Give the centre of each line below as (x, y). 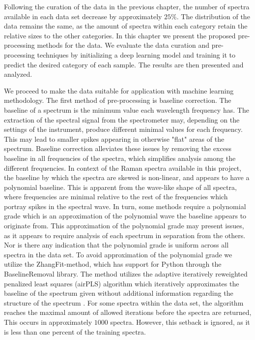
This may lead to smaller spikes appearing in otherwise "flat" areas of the (114, 139)
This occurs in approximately (48, 322)
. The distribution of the (213, 16)
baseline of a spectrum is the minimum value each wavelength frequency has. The (127, 109)
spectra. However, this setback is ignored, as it (180, 322)
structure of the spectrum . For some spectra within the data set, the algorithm (124, 302)
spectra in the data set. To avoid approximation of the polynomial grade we (118, 254)
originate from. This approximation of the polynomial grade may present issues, (124, 226)
